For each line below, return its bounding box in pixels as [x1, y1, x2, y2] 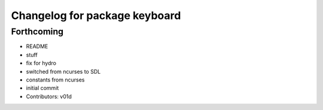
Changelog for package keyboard [11, 9, 181, 22]
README [26, 43, 48, 50]
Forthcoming [11, 26, 64, 37]
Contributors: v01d [26, 93, 72, 100]
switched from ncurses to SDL [26, 68, 101, 75]
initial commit [26, 84, 59, 92]
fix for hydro [26, 59, 57, 67]
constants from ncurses [26, 76, 85, 83]
